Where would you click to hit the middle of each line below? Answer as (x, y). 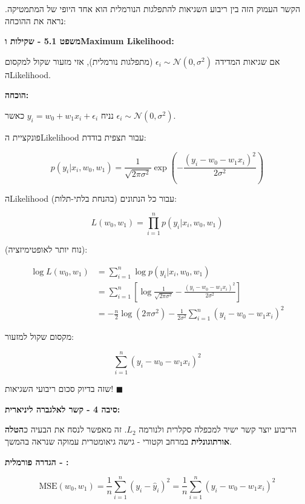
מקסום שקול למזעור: (39, 337)
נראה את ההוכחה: (35, 20)
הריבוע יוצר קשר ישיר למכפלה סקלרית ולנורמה (218, 429)
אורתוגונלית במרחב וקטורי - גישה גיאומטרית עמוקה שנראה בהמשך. (118, 441)
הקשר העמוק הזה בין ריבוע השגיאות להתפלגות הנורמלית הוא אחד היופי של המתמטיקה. (153, 8)
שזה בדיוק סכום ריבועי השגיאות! (59, 389)
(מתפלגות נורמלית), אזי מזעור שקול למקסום (79, 61)
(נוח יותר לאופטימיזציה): (46, 249)
